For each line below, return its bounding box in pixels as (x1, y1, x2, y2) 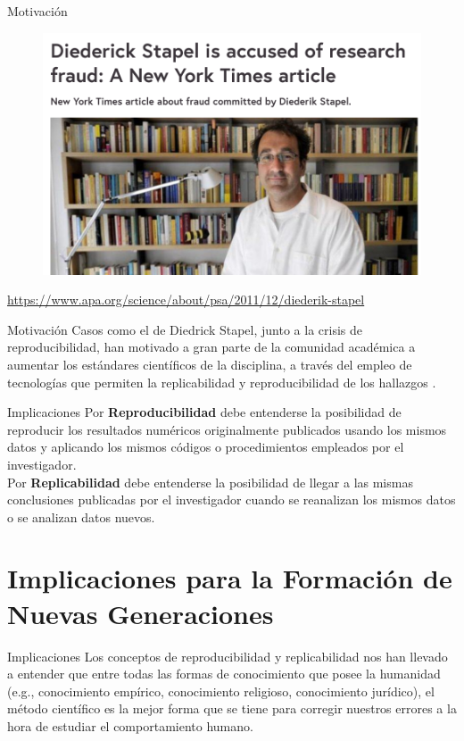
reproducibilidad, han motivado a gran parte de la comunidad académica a (7, 337, 416, 356)
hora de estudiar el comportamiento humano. (7, 716, 253, 735)
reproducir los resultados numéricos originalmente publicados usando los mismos (7, 420, 447, 438)
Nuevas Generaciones (7, 595, 274, 631)
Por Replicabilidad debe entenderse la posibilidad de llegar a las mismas (7, 472, 413, 491)
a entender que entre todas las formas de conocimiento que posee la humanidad (7, 664, 441, 683)
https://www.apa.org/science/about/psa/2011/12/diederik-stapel (7, 290, 365, 309)
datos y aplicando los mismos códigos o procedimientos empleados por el (7, 437, 404, 456)
